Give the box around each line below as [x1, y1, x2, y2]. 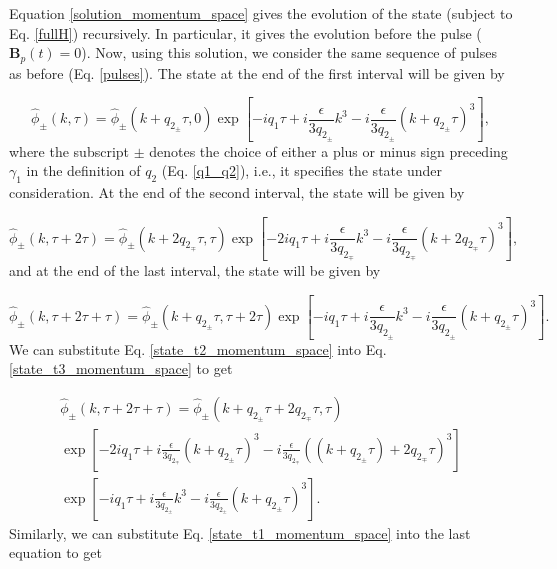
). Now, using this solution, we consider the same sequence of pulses [81, 42, 497, 63]
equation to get [9, 542, 102, 563]
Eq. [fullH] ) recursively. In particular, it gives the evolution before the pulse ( [9, 22, 482, 43]
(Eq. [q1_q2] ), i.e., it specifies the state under [161, 160, 442, 181]
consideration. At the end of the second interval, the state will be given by [9, 182, 465, 203]
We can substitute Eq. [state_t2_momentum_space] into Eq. [9, 338, 387, 359]
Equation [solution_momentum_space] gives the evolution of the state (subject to [9, 3, 513, 23]
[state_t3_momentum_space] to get [9, 358, 233, 379]
